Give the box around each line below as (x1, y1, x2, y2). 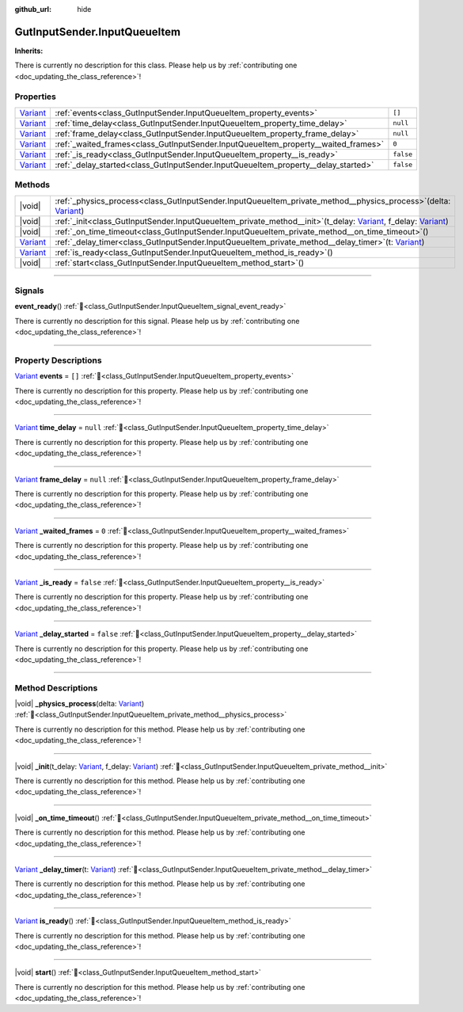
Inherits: (14, 46, 44, 55)
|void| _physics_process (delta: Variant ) (14, 699, 145, 709)
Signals (14, 285, 44, 296)
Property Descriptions (14, 355, 102, 366)
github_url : (14, 5, 51, 13)
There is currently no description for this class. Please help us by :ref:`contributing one (14, 60, 298, 70)
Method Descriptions (14, 682, 98, 693)
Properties (14, 91, 57, 102)
